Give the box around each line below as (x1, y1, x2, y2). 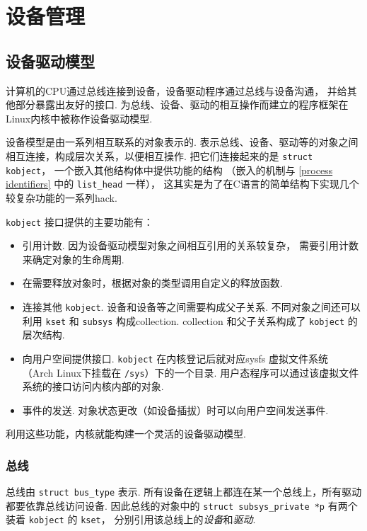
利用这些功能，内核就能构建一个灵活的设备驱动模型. (6, 426, 246, 441)
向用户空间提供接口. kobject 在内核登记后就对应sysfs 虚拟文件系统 (22, 350, 329, 365)
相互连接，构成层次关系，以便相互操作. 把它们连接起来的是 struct (6, 148, 313, 163)
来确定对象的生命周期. (22, 251, 124, 266)
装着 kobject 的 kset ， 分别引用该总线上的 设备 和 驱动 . (6, 512, 256, 527)
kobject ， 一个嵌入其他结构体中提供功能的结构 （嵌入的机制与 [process (6, 162, 333, 177)
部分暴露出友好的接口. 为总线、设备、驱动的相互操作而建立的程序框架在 (15, 97, 349, 112)
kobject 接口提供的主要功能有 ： (6, 214, 153, 229)
